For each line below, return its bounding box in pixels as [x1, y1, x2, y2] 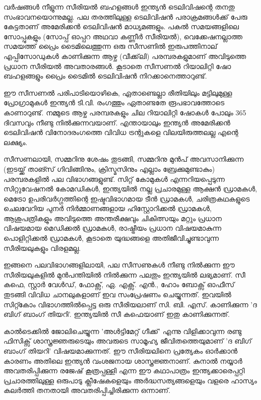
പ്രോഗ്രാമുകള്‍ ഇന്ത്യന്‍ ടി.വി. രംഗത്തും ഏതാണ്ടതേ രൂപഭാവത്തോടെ [4, 97, 225, 108]
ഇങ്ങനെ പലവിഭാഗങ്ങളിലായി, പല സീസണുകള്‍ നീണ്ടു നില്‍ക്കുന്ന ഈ [4, 259, 235, 270]
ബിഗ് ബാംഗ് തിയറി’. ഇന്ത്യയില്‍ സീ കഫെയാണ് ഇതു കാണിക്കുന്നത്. [4, 309, 230, 319]
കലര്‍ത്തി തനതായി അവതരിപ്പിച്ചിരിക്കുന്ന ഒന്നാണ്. [4, 385, 171, 395]
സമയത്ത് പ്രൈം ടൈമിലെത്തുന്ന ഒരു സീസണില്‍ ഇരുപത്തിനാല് [4, 41, 218, 51]
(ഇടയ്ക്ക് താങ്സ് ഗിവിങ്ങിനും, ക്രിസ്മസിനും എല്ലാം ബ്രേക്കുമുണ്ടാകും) [4, 163, 215, 174]
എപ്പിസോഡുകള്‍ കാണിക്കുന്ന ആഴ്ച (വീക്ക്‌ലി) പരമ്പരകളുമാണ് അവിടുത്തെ [4, 50, 246, 61]
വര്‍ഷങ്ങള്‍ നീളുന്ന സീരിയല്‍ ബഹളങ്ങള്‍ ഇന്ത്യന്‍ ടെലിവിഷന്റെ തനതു [4, 2, 235, 12]
